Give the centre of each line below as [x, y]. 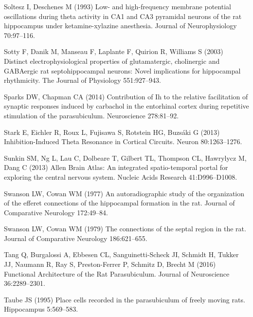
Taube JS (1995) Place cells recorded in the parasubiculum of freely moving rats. [125, 299]
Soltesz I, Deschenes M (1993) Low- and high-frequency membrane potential [117, 6]
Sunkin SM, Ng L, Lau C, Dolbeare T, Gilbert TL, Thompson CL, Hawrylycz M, [125, 158]
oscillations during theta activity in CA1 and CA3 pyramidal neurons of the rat [123, 16]
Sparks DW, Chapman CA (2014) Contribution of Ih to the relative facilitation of [126, 96]
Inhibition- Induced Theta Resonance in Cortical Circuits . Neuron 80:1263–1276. [123, 141]
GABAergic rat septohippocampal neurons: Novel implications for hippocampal [122, 70]
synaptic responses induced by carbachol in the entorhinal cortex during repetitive [126, 106]
